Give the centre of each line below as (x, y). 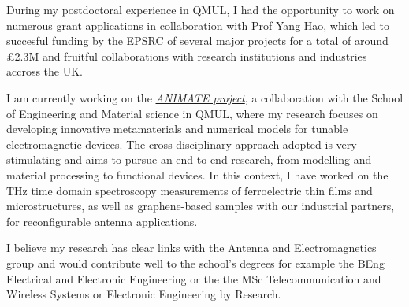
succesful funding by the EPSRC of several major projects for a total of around (197, 41)
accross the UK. (45, 71)
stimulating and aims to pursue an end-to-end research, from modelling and (189, 159)
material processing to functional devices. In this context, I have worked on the (197, 174)
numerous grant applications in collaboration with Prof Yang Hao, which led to (198, 25)
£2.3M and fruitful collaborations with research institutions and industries (187, 55)
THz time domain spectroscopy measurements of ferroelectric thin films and (190, 190)
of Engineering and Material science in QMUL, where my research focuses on (192, 113)
